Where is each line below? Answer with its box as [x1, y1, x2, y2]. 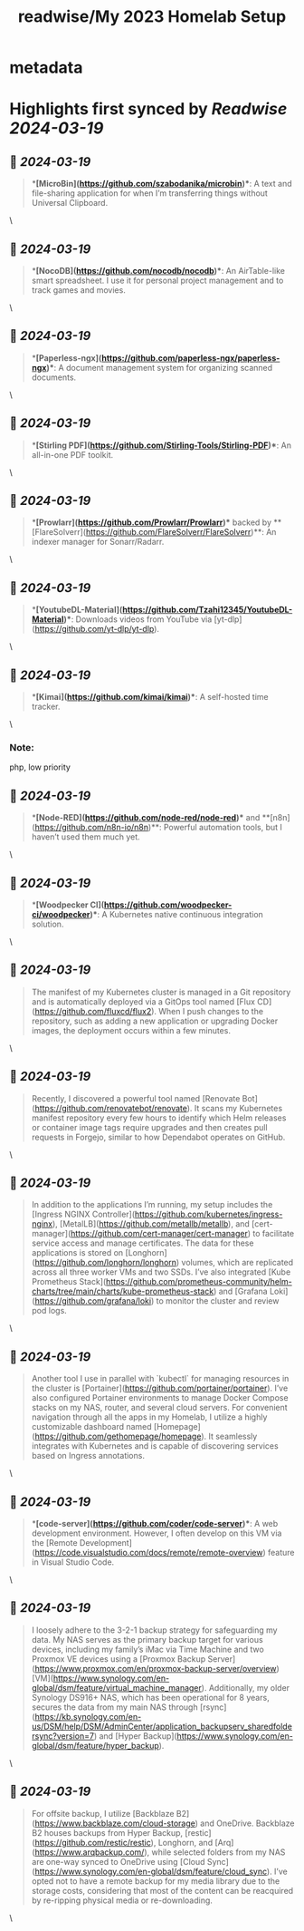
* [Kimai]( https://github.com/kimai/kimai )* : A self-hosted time [31, 692, 269, 703]
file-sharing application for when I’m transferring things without [31, 188, 269, 199]
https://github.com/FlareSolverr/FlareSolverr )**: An [85, 527, 277, 538]
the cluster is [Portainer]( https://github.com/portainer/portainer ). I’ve [31, 1383, 289, 1393]
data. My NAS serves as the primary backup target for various [31, 1634, 264, 1645]
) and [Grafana [213, 1286, 269, 1297]
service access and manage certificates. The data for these [31, 1237, 254, 1248]
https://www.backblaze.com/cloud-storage [34, 1818, 196, 1829]
